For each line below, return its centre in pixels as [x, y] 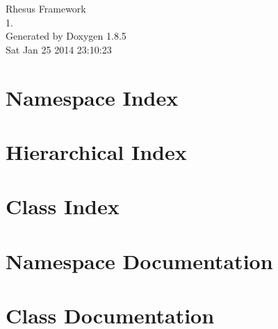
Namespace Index [92, 97]
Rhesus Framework [46, 8]
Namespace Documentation [139, 260]
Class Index [63, 206]
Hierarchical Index [96, 151]
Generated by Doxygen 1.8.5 [66, 36]
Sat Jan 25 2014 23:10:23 [59, 49]
